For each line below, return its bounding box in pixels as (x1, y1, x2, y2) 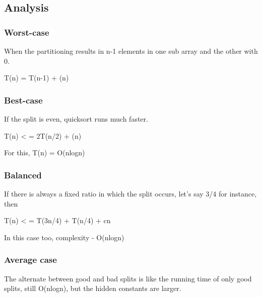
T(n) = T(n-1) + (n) (4, 72, 69, 83)
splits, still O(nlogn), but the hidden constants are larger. (4, 283, 181, 293)
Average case (4, 253, 57, 266)
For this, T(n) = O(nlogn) (4, 147, 85, 158)
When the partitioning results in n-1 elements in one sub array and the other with (4, 46, 258, 56)
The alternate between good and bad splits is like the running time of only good (4, 273, 252, 283)
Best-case (4, 93, 43, 106)
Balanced (4, 168, 42, 181)
